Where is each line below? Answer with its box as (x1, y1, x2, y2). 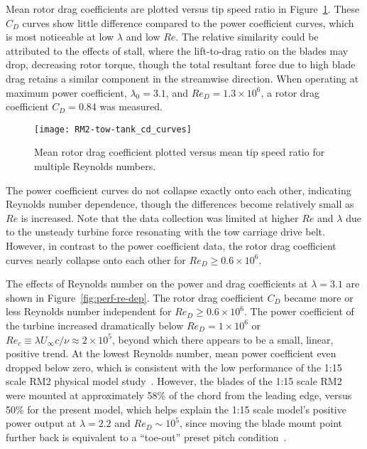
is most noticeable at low (6, 29, 114, 44)
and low (126, 29, 160, 44)
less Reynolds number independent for (6, 304, 172, 319)
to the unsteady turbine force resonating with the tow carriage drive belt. (6, 224, 325, 239)
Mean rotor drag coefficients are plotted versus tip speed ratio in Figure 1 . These (6, 1, 360, 16)
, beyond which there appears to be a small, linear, (111, 332, 334, 347)
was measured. (99, 99, 163, 114)
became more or (284, 290, 354, 305)
